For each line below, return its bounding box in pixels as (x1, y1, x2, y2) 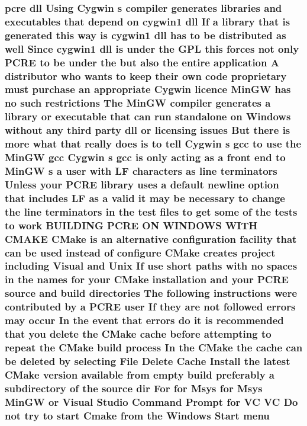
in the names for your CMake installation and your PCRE (5, 272, 289, 287)
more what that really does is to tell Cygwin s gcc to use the (5, 136, 302, 151)
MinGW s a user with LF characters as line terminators (5, 163, 277, 178)
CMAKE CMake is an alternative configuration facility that (5, 231, 297, 246)
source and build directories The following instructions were (5, 286, 298, 300)
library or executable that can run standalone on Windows (5, 109, 291, 124)
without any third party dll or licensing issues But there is (5, 123, 290, 137)
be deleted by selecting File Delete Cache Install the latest (5, 353, 290, 368)
